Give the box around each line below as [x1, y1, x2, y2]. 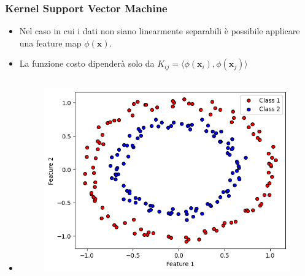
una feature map [19, 36, 82, 49]
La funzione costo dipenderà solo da [19, 57, 155, 70]
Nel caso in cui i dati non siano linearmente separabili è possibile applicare [19, 24, 300, 37]
